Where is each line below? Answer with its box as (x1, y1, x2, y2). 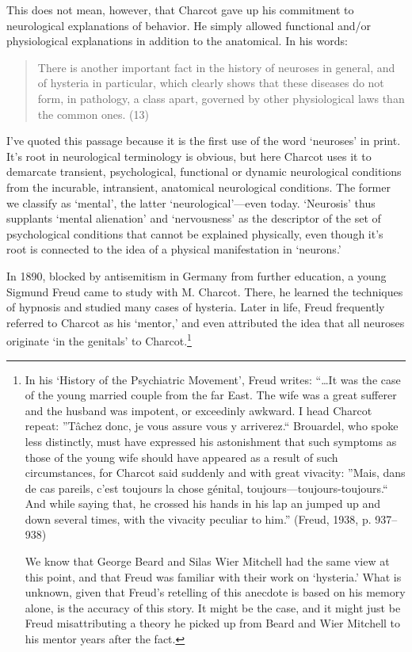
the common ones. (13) (37, 105, 149, 122)
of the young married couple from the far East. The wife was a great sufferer (25, 387, 397, 403)
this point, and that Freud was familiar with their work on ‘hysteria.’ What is (25, 568, 402, 585)
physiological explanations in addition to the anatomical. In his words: (6, 32, 348, 49)
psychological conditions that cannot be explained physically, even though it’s (6, 225, 383, 242)
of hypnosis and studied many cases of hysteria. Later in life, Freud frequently (6, 299, 385, 315)
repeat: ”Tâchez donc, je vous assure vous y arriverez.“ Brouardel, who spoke (25, 418, 399, 434)
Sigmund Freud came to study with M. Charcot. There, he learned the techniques (6, 283, 403, 299)
